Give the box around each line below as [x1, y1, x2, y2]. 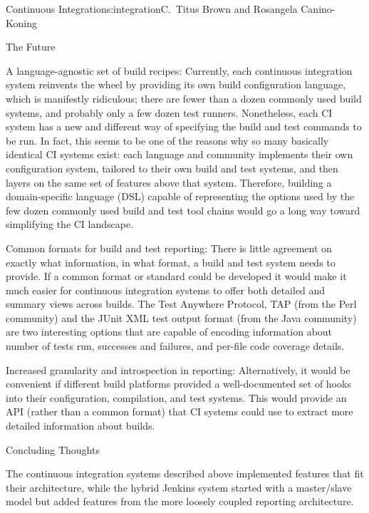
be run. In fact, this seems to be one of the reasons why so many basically [6, 133, 329, 147]
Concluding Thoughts [6, 442, 100, 457]
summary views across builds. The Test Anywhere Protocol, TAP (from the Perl [6, 296, 357, 311]
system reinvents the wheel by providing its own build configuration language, [6, 77, 346, 92]
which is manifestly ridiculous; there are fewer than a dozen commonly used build [6, 90, 362, 105]
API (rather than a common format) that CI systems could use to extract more [6, 404, 353, 419]
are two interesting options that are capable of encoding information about [6, 324, 333, 339]
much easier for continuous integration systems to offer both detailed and [6, 282, 326, 297]
